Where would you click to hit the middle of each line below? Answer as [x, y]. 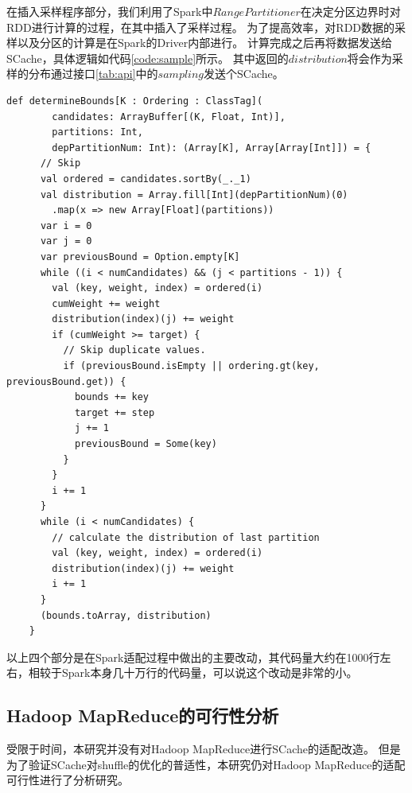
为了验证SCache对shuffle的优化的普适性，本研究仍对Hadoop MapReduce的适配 [206, 764]
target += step [115, 412]
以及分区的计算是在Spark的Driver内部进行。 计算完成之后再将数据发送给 [204, 43]
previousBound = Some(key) [146, 444]
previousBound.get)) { [66, 381]
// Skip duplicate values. [134, 350]
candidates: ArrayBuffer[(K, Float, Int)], [169, 117]
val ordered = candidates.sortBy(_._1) [146, 179]
